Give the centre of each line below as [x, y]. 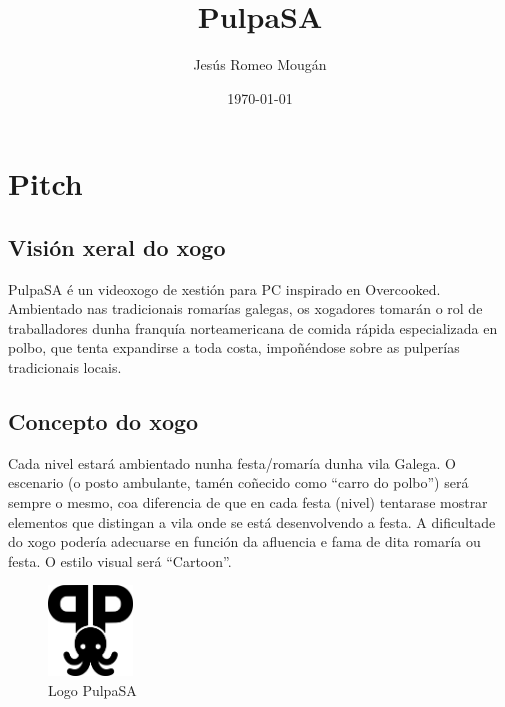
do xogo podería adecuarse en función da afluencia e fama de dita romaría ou [244, 541]
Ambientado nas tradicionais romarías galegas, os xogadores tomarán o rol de [245, 308]
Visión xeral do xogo [117, 246]
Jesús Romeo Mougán [260, 64]
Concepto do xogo [103, 421]
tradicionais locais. [65, 367]
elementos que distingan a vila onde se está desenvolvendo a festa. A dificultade [252, 521]
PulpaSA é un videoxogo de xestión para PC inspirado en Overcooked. [224, 288]
